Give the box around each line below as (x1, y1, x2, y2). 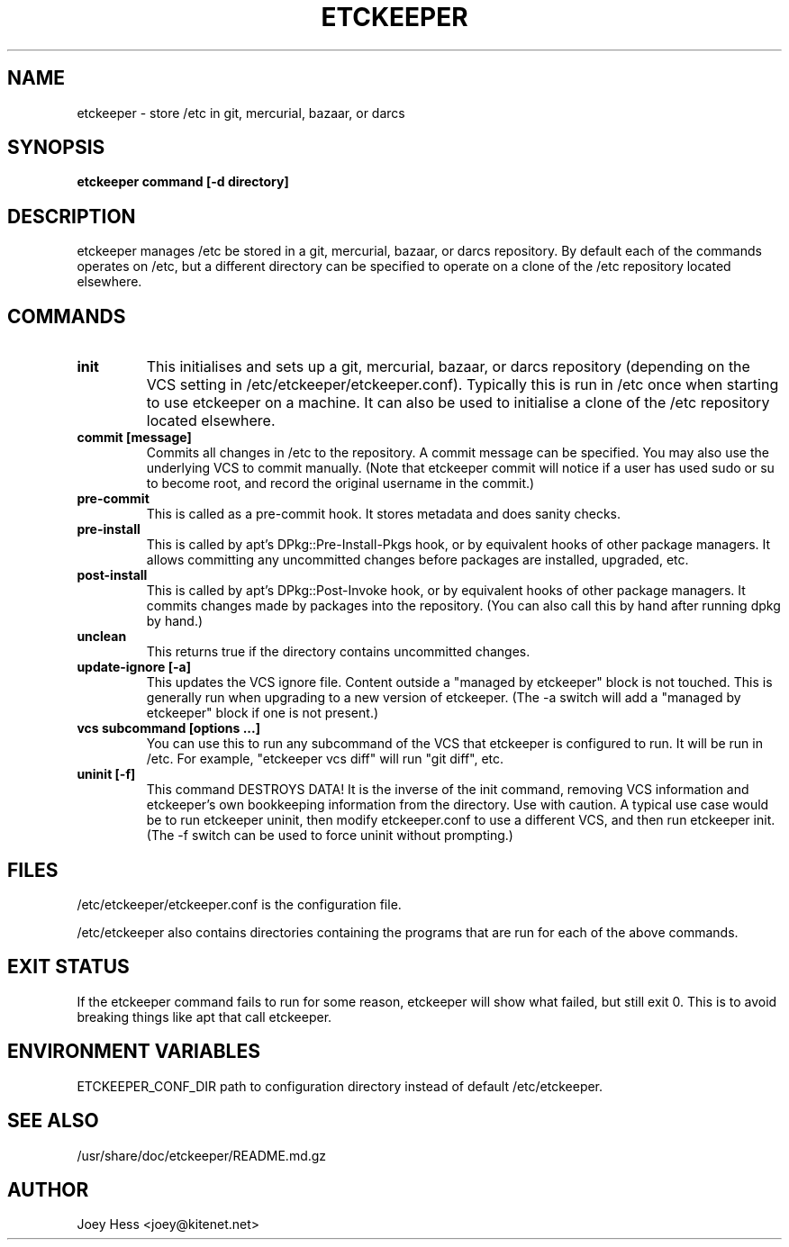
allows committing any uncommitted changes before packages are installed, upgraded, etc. (146, 552, 689, 568)
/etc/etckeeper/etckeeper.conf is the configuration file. (77, 896, 402, 912)
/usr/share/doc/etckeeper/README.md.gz (77, 1147, 327, 1163)
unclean (77, 628, 127, 645)
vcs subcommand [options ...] (77, 720, 260, 736)
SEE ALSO (7, 1109, 99, 1133)
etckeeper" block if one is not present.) (146, 705, 379, 721)
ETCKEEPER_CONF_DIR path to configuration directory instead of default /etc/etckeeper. (77, 1078, 603, 1094)
